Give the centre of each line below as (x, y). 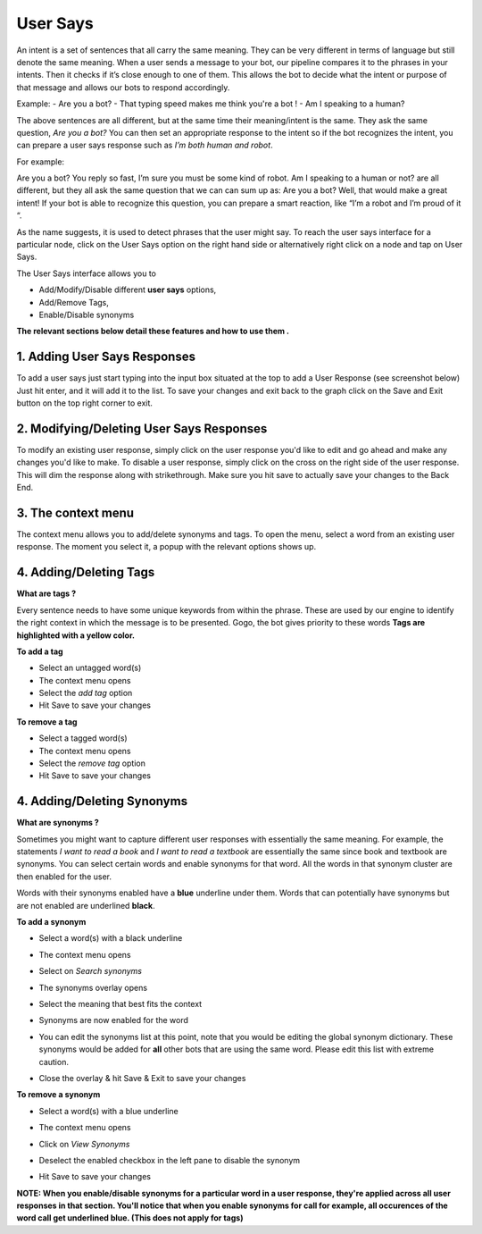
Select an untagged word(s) (90, 668)
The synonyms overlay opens (93, 987)
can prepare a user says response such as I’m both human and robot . (145, 145)
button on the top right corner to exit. (85, 403)
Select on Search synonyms (91, 971)
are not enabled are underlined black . (86, 905)
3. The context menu (75, 512)
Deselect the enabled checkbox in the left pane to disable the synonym (170, 1160)
